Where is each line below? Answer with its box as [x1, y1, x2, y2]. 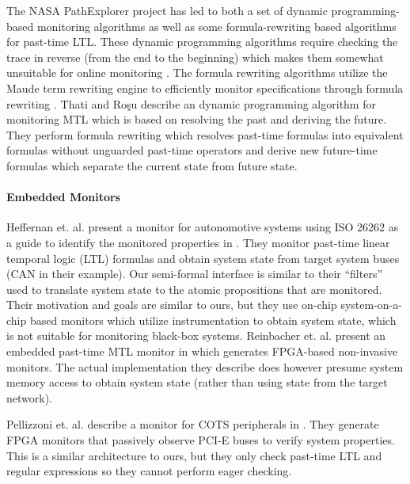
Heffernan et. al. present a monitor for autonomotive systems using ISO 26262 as [6, 219, 399, 235]
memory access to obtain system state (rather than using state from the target [6, 374, 388, 391]
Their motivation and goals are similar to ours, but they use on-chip [6, 296, 337, 313]
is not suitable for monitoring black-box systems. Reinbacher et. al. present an [6, 327, 386, 344]
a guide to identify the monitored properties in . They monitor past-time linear [6, 234, 390, 250]
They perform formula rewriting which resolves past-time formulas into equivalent [6, 126, 404, 143]
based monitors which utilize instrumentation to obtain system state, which [29, 311, 397, 328]
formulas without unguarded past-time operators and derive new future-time [6, 142, 378, 158]
